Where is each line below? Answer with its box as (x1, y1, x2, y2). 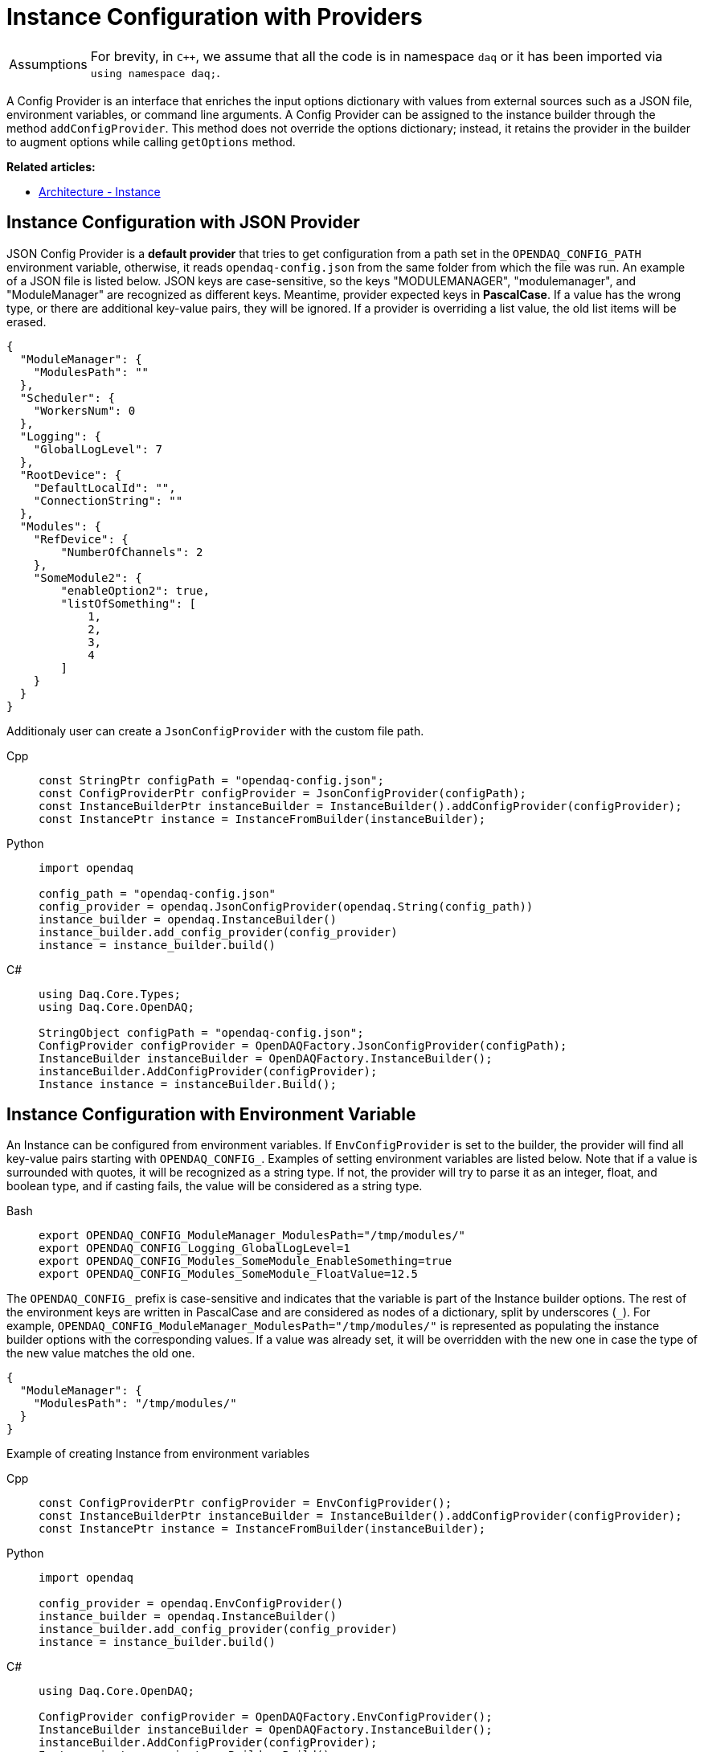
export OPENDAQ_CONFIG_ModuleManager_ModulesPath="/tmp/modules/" (39, 1229, 466, 1242)
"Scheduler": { (19, 391, 115, 404)
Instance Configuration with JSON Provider (6, 212, 360, 233)
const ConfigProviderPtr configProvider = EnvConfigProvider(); (39, 1496, 452, 1510)
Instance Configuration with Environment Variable (6, 1104, 416, 1125)
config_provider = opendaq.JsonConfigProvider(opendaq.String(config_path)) (39, 899, 534, 913)
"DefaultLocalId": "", (33, 481, 176, 494)
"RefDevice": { (33, 532, 129, 546)
